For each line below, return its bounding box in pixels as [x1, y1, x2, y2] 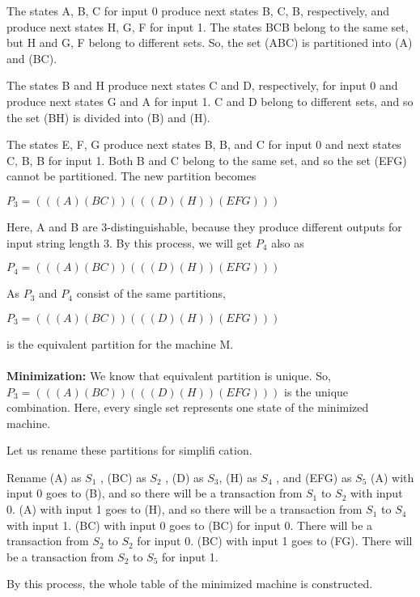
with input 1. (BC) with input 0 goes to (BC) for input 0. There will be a [6, 516, 373, 533]
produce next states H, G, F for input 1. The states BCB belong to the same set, [6, 18, 409, 35]
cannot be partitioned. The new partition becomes [6, 167, 257, 184]
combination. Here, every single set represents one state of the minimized [6, 399, 369, 416]
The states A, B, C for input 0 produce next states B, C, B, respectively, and [6, 2, 390, 19]
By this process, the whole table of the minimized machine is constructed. [6, 575, 373, 592]
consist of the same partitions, [76, 285, 226, 302]
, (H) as [218, 468, 257, 485]
